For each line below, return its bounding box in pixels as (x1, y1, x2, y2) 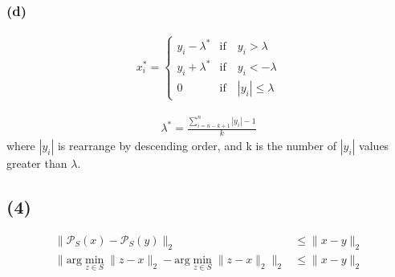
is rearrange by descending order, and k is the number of (57, 137, 336, 154)
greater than (6, 155, 67, 172)
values (359, 137, 389, 154)
